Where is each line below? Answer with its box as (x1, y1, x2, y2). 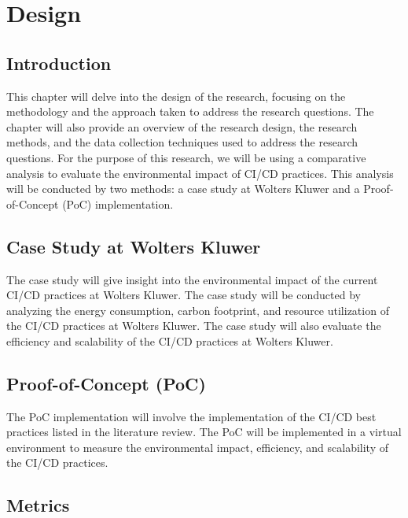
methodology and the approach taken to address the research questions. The (6, 103, 374, 120)
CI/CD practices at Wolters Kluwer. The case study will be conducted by (6, 287, 361, 303)
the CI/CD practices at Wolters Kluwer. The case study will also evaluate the (6, 317, 381, 334)
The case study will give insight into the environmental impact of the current (6, 271, 378, 287)
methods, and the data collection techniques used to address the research (6, 134, 358, 150)
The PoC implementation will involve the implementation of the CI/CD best (6, 408, 377, 424)
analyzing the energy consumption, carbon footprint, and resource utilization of (6, 302, 389, 318)
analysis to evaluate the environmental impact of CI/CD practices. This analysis (6, 165, 394, 181)
